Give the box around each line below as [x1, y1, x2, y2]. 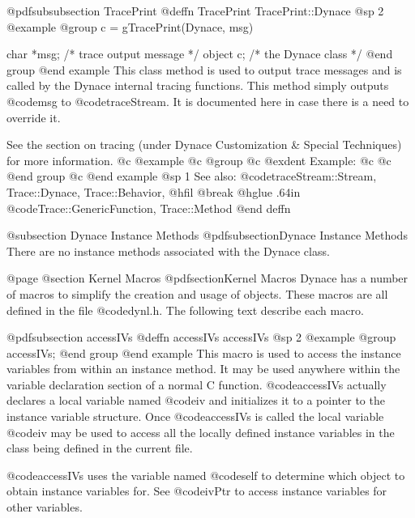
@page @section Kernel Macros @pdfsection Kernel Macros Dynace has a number [6, 270, 409, 287]
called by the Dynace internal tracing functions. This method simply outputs [6, 77, 389, 94]
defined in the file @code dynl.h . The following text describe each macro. [6, 301, 364, 318]
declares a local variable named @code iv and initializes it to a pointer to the [6, 392, 385, 409]
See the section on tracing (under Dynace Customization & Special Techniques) [6, 136, 402, 153]
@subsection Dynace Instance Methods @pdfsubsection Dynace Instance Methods [6, 227, 408, 244]
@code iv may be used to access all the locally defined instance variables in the [6, 423, 395, 440]
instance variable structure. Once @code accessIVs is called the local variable [6, 408, 384, 425]
